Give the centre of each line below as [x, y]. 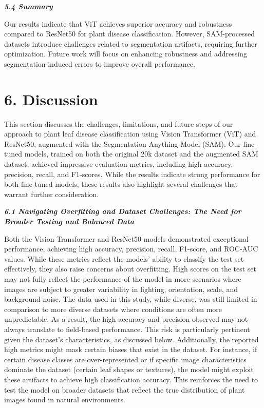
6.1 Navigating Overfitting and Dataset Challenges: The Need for [123, 211]
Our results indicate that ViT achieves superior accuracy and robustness [118, 23]
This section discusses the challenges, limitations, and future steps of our [119, 123]
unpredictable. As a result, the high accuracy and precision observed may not [126, 319]
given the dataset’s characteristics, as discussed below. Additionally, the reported [131, 339]
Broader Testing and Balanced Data [69, 221]
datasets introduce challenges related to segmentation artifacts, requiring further [131, 43]
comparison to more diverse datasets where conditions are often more [113, 309]
